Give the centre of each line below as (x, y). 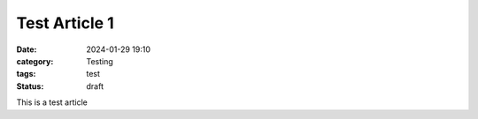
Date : (27, 49)
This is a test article (52, 102)
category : (35, 61)
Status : (30, 86)
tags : (26, 74)
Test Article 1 (65, 23)
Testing (100, 61)
